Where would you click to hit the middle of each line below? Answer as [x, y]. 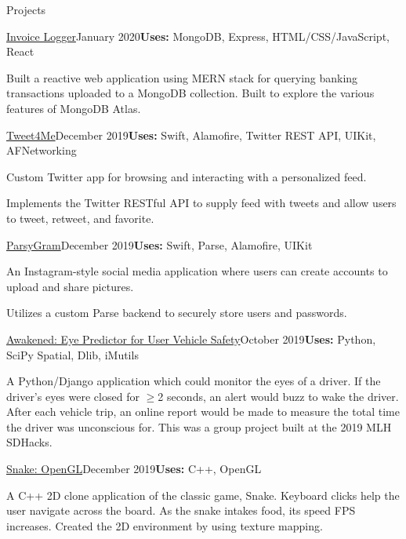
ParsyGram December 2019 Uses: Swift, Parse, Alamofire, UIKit [159, 244]
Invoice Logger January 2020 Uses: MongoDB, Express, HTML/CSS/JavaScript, [198, 36]
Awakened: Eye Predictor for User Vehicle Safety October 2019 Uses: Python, [191, 339]
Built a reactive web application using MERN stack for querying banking [182, 77]
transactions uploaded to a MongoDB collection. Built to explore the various [190, 93]
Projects [26, 9]
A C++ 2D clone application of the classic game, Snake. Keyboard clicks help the [203, 495]
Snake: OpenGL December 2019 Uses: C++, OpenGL [134, 469]
